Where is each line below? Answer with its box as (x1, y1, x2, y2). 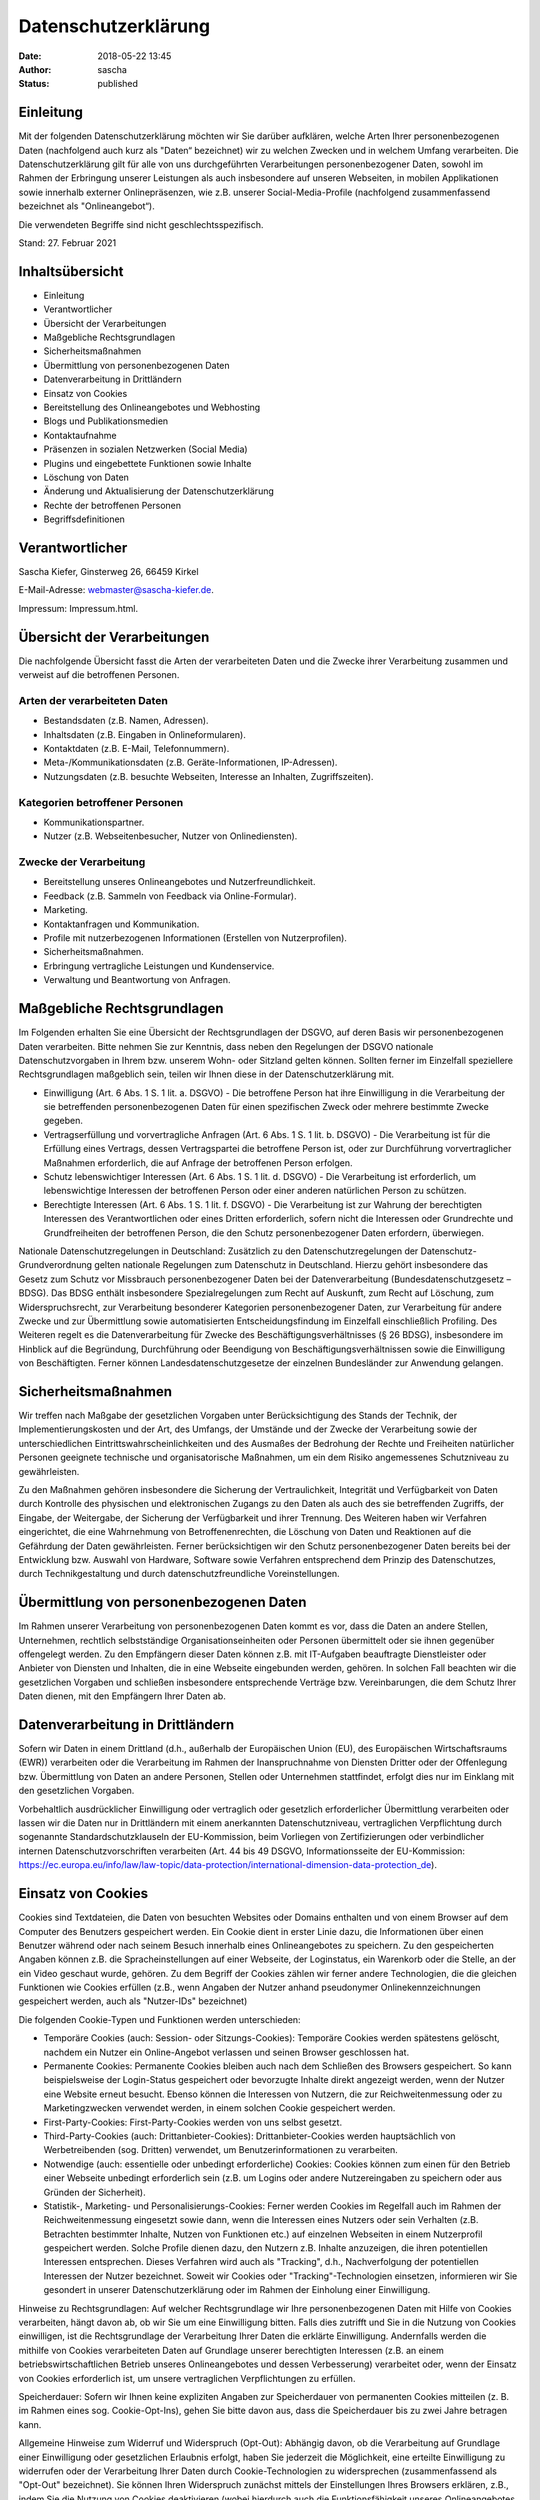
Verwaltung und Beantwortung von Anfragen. (43, 974, 231, 986)
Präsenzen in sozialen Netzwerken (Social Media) (43, 443, 249, 455)
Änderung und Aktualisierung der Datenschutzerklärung (43, 485, 275, 497)
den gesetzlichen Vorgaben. (18, 1785, 135, 1797)
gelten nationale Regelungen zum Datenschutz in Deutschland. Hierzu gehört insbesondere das (94, 1259, 489, 1271)
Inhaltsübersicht (18, 263, 124, 280)
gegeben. (43, 1115, 84, 1127)
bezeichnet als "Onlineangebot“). (18, 200, 155, 212)
